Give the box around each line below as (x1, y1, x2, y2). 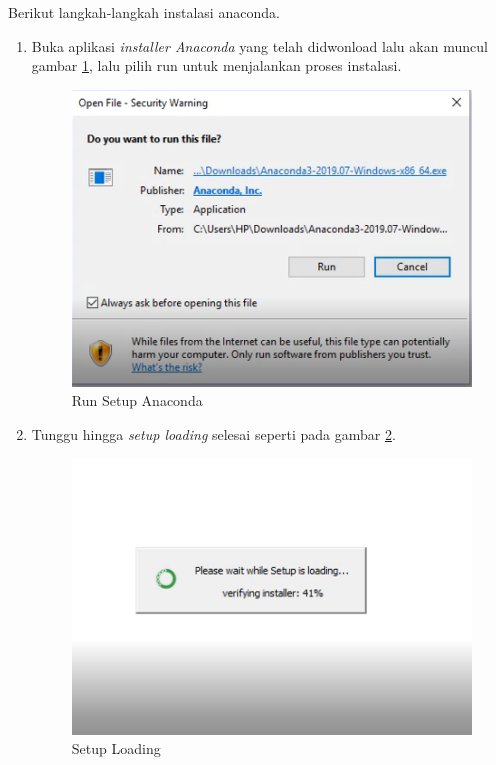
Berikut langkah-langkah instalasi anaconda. (8, 2, 280, 22)
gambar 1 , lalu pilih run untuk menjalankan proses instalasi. (31, 55, 402, 76)
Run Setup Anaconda (71, 390, 203, 411)
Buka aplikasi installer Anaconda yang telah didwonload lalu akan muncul (31, 35, 488, 56)
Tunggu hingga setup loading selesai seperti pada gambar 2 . (31, 423, 396, 444)
